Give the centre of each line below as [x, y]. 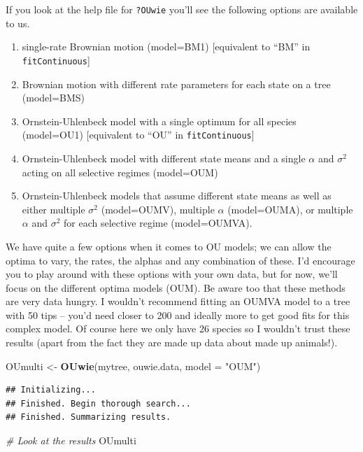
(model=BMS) [54, 98]
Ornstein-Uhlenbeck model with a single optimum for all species [159, 121]
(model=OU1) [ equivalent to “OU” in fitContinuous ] [138, 135]
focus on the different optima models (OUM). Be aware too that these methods [176, 287]
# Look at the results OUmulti [71, 440]
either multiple [54, 209]
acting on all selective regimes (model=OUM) [120, 172]
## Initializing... [51, 390]
